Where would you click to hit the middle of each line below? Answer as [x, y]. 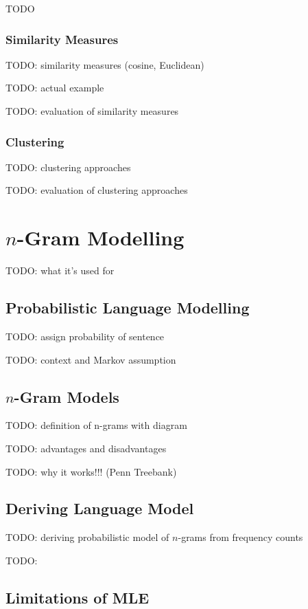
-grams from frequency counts [240, 537]
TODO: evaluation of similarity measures [92, 111]
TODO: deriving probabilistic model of [87, 537]
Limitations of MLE [78, 597]
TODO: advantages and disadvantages [86, 448]
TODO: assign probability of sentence [85, 336]
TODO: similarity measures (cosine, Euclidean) [105, 64]
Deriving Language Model [100, 508]
